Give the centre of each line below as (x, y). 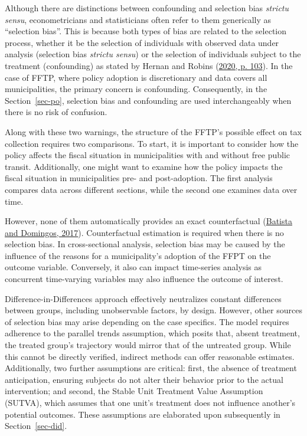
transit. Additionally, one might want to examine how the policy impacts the (144, 166)
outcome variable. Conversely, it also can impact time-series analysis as (133, 267)
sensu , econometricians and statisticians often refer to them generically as (138, 19)
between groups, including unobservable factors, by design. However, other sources (153, 310)
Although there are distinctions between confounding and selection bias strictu (147, 8)
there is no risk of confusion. (56, 112)
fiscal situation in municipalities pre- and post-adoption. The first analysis (139, 178)
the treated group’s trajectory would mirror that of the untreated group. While (148, 345)
